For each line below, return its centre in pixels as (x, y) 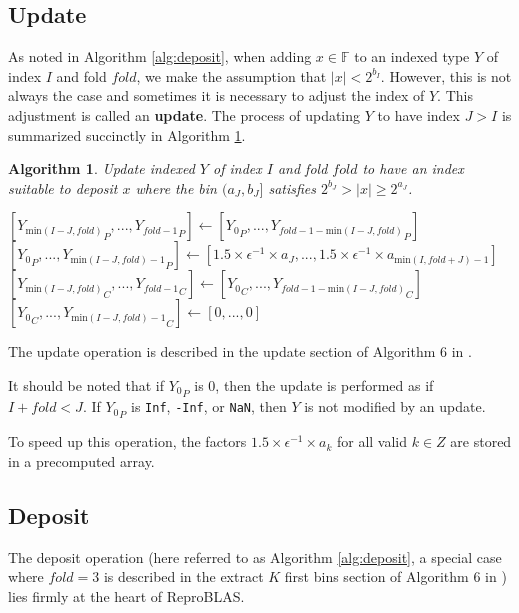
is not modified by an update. (395, 406)
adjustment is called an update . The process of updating (184, 114)
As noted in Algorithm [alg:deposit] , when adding (160, 56)
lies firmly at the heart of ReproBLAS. (126, 596)
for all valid (372, 441)
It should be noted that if (86, 384)
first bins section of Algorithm (376, 576)
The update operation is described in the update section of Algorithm (222, 351)
